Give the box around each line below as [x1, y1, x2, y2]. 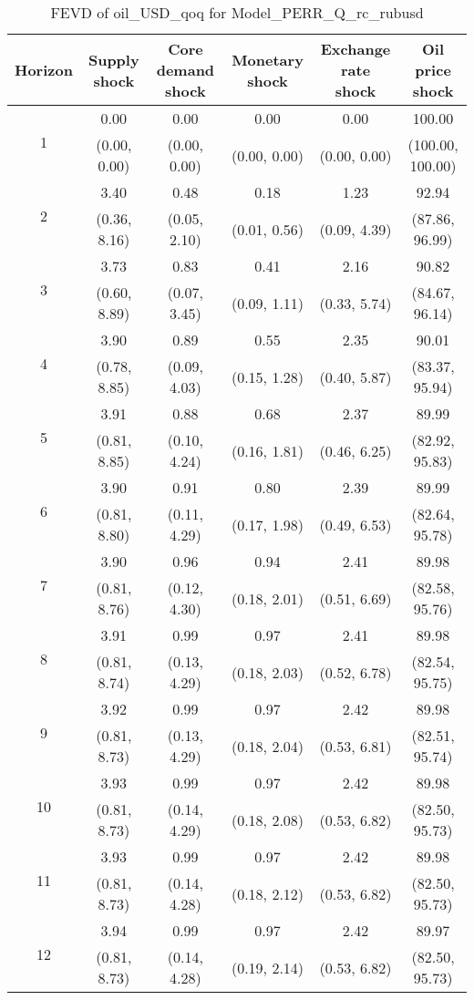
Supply [88, 48, 139, 70]
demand [156, 59, 215, 80]
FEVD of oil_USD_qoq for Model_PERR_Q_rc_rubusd [50, 2, 424, 23]
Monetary [232, 48, 304, 70]
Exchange [320, 38, 391, 59]
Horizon [15, 59, 73, 80]
